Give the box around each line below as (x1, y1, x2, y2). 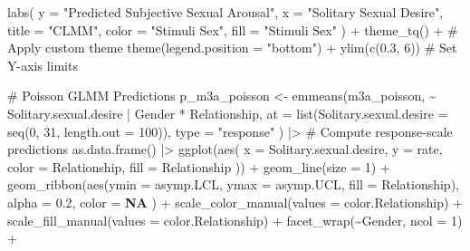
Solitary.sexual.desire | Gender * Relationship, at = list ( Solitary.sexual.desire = (7, 103, 448, 122)
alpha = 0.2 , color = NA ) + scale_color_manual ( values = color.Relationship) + (7, 192, 464, 211)
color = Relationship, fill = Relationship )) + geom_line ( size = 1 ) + (7, 157, 390, 176)
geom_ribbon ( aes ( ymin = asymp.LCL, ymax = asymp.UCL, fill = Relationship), (7, 175, 459, 194)
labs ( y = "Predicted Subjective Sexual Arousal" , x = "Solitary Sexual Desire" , (7, 3, 444, 21)
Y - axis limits (7, 55, 78, 74)
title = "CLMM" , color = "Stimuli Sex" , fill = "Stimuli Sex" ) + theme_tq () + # (7, 20, 458, 39)
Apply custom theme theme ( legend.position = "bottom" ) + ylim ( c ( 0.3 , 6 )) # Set (7, 38, 457, 57)
